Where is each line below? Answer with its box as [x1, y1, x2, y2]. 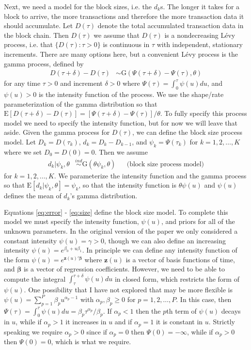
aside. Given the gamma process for [4, 127, 110, 137]
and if [114, 317, 132, 327]
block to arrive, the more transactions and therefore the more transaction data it [4, 11, 244, 21]
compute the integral [4, 273, 66, 284]
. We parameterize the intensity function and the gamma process [54, 170, 247, 180]
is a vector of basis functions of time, [125, 254, 235, 264]
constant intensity [4, 235, 57, 245]
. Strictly [208, 317, 235, 327]
